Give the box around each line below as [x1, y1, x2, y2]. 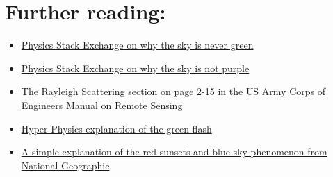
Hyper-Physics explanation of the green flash [21, 121, 212, 135]
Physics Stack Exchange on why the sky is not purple [21, 60, 250, 75]
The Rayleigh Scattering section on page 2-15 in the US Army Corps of [21, 84, 325, 99]
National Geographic [21, 158, 110, 172]
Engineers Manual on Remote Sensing [21, 97, 183, 112]
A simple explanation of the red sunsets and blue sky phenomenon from [21, 144, 327, 159]
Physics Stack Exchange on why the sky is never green [21, 37, 254, 52]
